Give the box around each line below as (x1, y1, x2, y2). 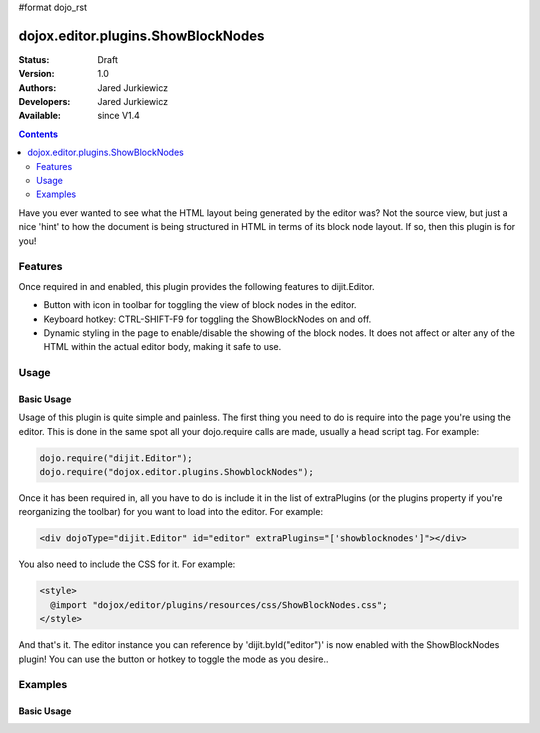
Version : (18, 68, 55, 80)
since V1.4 (97, 110, 140, 122)
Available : (18, 110, 62, 122)
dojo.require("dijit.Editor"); (39, 452, 194, 464)
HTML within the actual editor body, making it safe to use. (43, 341, 282, 353)
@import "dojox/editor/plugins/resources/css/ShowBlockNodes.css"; (50, 599, 388, 610)
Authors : (18, 81, 57, 94)
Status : (18, 53, 50, 65)
